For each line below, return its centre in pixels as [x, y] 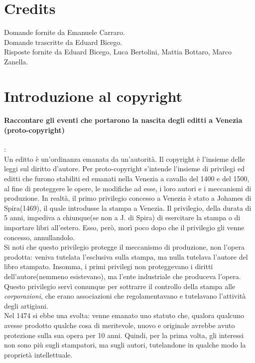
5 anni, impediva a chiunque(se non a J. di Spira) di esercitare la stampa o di [122, 217]
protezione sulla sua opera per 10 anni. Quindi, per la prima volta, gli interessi [124, 335]
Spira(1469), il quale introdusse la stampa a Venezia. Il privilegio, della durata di [128, 207]
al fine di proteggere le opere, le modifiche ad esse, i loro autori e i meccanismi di [128, 188]
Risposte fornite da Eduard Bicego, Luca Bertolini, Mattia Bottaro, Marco [118, 52]
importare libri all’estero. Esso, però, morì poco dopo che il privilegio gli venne [124, 227]
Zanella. [16, 61]
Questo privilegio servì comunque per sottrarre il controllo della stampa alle [120, 286]
